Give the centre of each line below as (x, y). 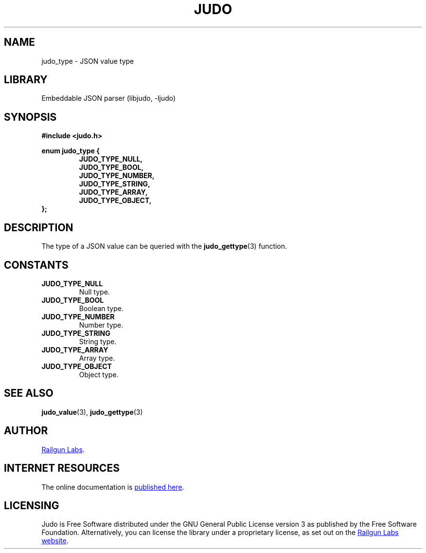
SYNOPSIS (30, 117)
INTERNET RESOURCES (62, 468)
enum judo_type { (71, 151)
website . (55, 541)
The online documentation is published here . (113, 487)
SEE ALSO (29, 393)
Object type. (99, 374)
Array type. (97, 358)
